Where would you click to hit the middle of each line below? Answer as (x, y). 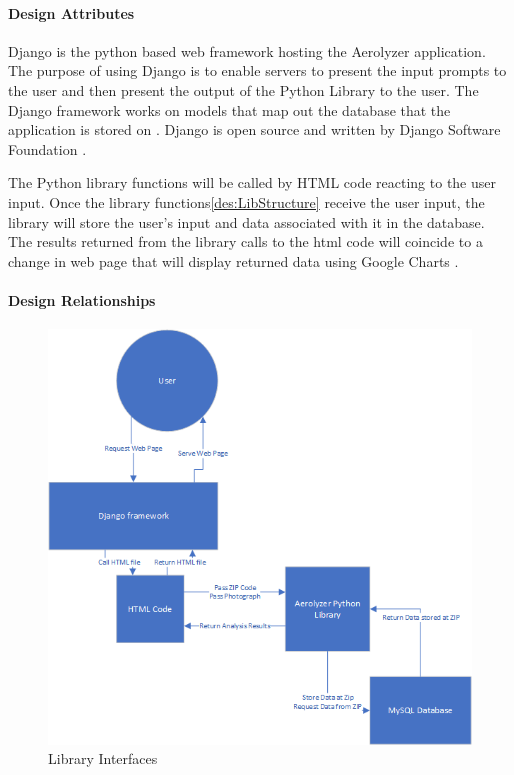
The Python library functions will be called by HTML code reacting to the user (252, 182)
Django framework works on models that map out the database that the (229, 109)
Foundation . (47, 148)
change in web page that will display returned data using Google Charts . (233, 260)
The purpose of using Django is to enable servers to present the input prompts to (257, 70)
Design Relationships (82, 299)
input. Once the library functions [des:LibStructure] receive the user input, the (246, 201)
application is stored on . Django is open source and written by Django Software (254, 129)
